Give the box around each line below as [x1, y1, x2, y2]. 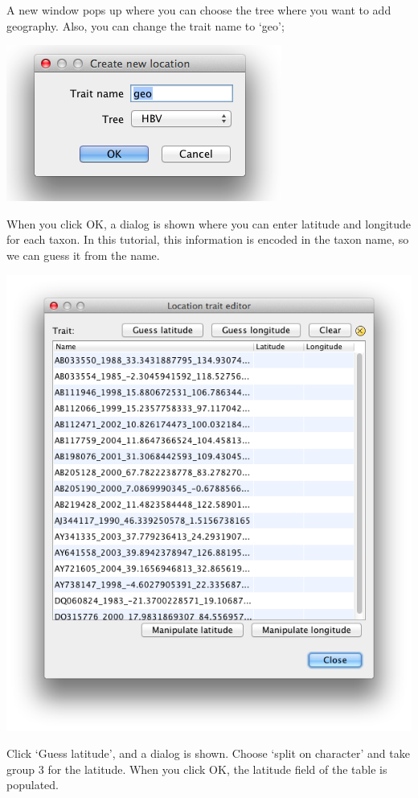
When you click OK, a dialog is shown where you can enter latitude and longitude [6, 215, 412, 232]
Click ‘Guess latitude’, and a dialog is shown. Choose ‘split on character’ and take [6, 745, 410, 762]
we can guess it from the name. [6, 246, 160, 263]
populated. [6, 776, 59, 793]
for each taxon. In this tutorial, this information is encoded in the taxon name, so [6, 231, 409, 248]
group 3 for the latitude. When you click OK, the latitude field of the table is [6, 760, 387, 777]
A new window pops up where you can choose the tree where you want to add [6, 2, 391, 18]
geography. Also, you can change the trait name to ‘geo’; [6, 17, 285, 34]
